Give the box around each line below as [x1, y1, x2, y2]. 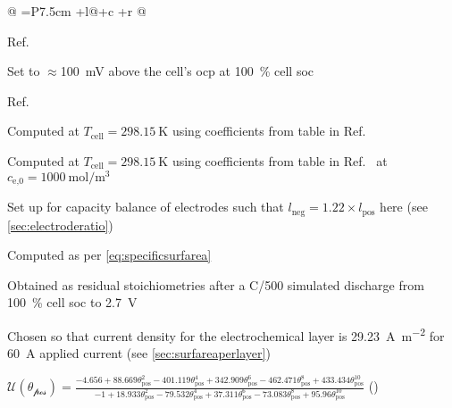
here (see [380, 197, 428, 216]
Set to [7, 62, 40, 80]
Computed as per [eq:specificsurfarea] [7, 246, 212, 264]
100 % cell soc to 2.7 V [7, 293, 138, 312]
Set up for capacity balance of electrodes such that [7, 197, 284, 216]
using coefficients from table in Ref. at [172, 151, 388, 170]
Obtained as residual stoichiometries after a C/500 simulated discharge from [7, 275, 424, 294]
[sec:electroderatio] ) [7, 215, 113, 234]
